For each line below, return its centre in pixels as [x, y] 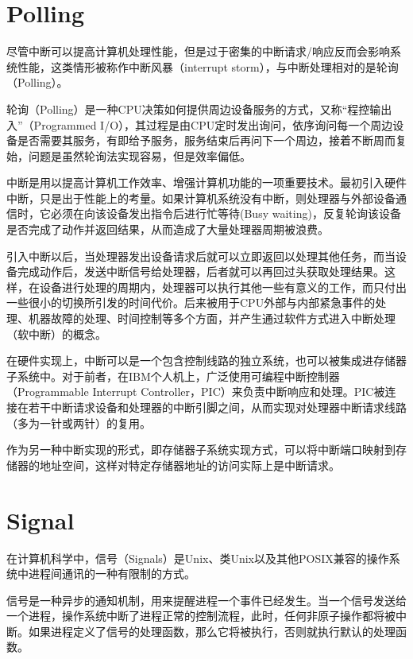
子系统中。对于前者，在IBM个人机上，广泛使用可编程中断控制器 [173, 376]
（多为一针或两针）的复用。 [79, 423]
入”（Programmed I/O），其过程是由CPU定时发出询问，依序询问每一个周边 [200, 124]
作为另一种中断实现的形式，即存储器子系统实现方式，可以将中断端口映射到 [201, 450]
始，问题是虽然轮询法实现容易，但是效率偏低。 [129, 155]
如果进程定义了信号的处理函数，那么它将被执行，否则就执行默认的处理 [212, 631]
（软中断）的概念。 [56, 333]
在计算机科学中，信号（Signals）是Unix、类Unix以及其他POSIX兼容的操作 [198, 558]
